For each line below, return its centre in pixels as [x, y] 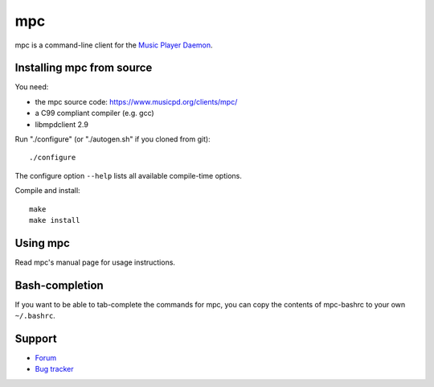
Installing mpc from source [84, 68]
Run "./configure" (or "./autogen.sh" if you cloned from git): [113, 139]
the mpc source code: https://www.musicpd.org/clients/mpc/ [136, 101]
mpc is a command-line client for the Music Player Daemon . [114, 45]
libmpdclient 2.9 [61, 124]
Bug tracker [54, 369]
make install [55, 220]
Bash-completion [59, 285]
